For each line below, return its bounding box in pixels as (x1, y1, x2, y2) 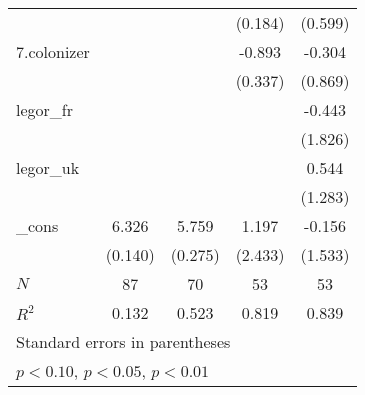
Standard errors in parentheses (16, 330, 231, 353)
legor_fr (16, 98, 73, 121)
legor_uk (16, 156, 80, 179)
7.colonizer (16, 40, 90, 63)
